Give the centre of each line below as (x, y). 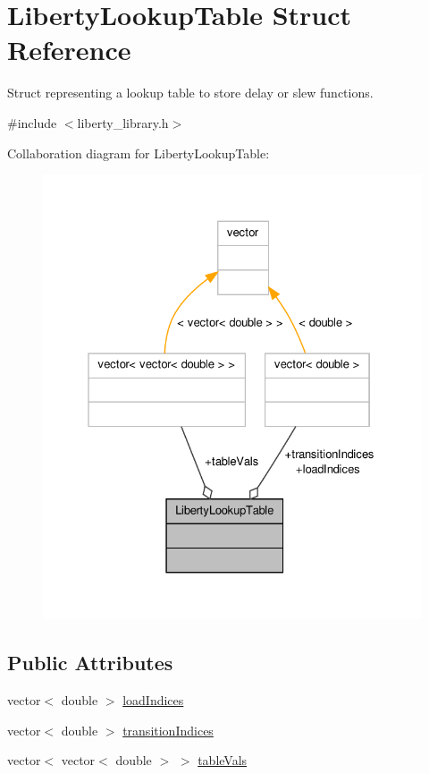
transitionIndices (168, 730)
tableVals (223, 760)
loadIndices (153, 700)
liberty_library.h (123, 122)
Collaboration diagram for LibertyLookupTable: (139, 153)
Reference (69, 50)
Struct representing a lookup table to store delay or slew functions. (190, 93)
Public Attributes (90, 663)
